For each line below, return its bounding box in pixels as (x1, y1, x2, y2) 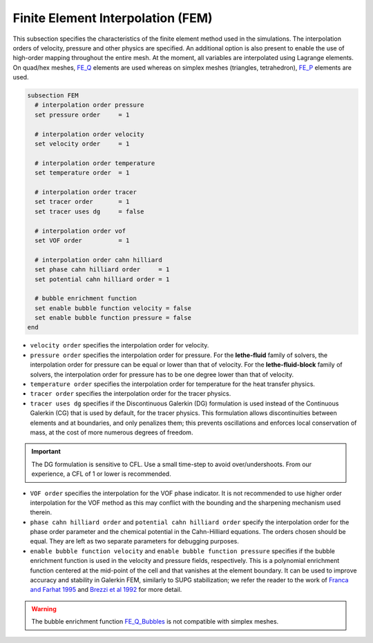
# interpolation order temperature (35, 159, 155, 167)
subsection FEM (27, 92, 79, 99)
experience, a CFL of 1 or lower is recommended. (31, 470, 172, 478)
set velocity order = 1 (35, 140, 130, 148)
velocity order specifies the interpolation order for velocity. (30, 341, 209, 349)
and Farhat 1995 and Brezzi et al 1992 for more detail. (30, 586, 182, 594)
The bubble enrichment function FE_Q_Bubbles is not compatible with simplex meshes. (31, 617, 279, 626)
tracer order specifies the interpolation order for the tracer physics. (30, 390, 231, 398)
